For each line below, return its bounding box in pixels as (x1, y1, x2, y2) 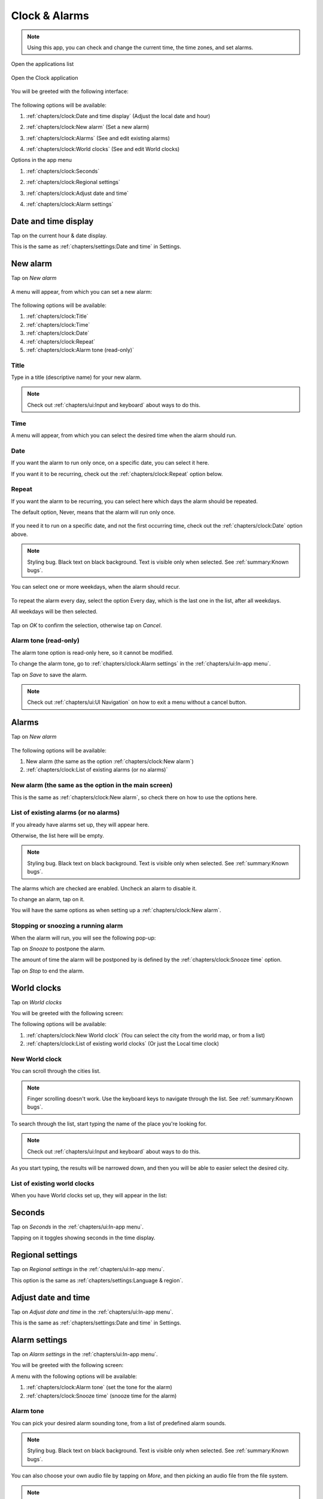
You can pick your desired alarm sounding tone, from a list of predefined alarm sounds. (11, 1419, 227, 1426)
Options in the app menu (11, 156, 72, 164)
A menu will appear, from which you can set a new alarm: (11, 288, 153, 295)
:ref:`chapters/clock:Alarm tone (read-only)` (26, 346, 135, 353)
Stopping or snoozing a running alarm (11, 922, 123, 930)
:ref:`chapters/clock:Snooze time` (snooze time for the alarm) (26, 1392, 177, 1399)
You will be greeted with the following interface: (11, 88, 129, 95)
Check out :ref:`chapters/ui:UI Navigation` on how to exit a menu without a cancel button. (27, 699, 247, 706)
